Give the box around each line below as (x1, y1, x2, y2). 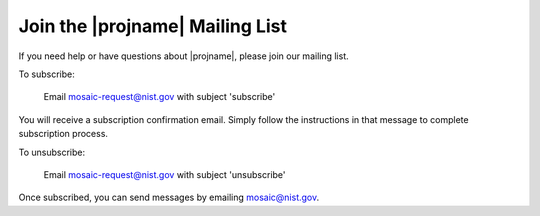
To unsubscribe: (18, 146, 86, 158)
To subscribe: (18, 68, 75, 80)
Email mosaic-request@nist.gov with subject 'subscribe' (43, 91, 276, 103)
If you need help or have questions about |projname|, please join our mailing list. (18, 50, 349, 62)
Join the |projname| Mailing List (18, 15, 287, 37)
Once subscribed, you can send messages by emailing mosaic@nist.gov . (18, 191, 320, 204)
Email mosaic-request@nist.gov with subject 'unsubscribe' (43, 168, 286, 180)
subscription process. (18, 128, 109, 140)
